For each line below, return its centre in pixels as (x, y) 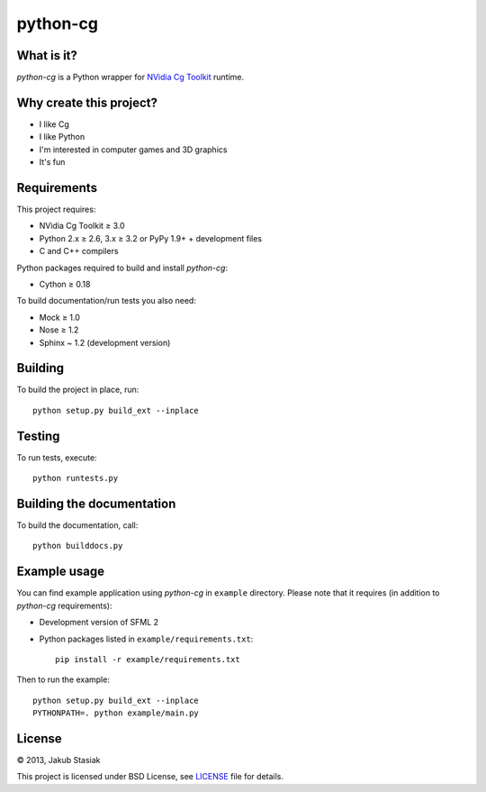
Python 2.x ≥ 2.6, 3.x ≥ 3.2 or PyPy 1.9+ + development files (151, 238)
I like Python (62, 137)
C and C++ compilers (79, 251)
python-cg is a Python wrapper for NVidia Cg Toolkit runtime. (130, 77)
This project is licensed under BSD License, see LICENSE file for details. (150, 777)
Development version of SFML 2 (99, 623)
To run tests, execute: (57, 457)
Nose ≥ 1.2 (59, 330)
